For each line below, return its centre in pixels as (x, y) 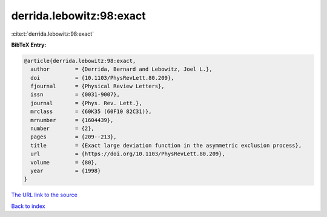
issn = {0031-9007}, (75, 95)
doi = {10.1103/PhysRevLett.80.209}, (102, 78)
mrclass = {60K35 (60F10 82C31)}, (91, 112)
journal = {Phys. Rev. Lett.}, (86, 103)
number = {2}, (63, 129)
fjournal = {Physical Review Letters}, (97, 86)
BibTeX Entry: (29, 45)
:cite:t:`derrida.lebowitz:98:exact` (52, 34)
